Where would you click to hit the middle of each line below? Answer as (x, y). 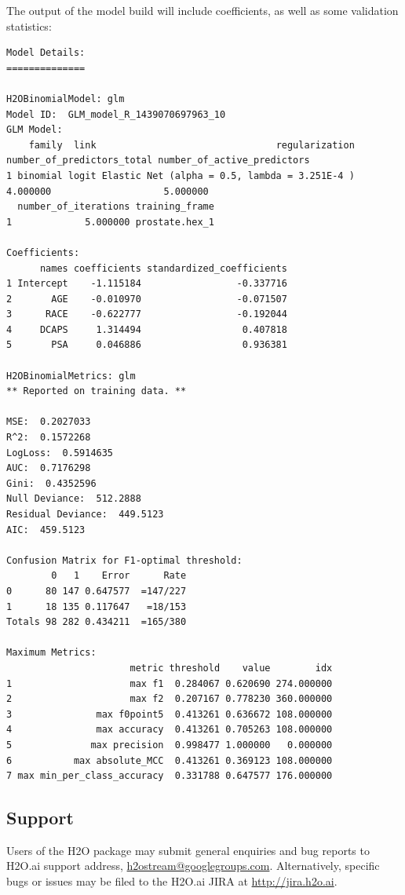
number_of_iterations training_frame (116, 207)
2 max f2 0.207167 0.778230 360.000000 (170, 699)
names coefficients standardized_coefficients (163, 268)
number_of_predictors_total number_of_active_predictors (158, 161)
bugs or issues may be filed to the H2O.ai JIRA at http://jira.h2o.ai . (172, 881)
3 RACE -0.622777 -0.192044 (147, 314)
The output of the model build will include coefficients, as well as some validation (202, 10)
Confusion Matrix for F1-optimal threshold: (124, 560)
